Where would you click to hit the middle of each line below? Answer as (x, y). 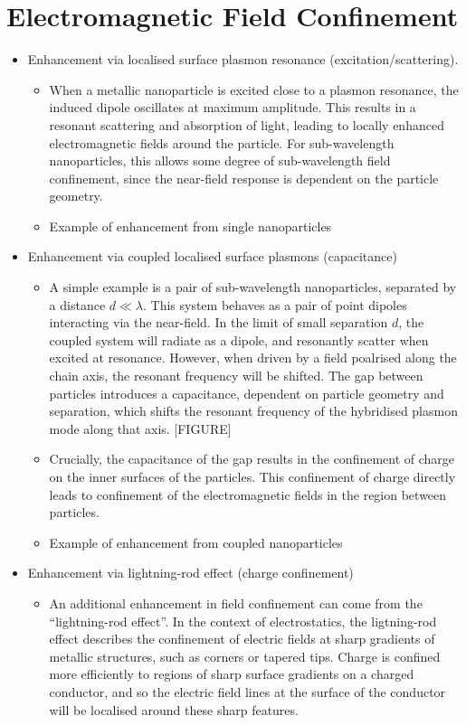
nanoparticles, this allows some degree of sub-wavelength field (220, 160)
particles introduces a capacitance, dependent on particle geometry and (247, 393)
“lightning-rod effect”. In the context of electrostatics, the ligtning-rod (243, 621)
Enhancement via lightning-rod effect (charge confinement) (190, 573)
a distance (77, 304)
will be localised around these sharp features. (174, 709)
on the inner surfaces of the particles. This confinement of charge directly (252, 476)
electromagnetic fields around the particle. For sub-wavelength (222, 142)
